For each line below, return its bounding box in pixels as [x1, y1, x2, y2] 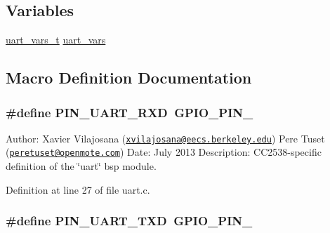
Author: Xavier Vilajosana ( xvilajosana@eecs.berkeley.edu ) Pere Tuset [6, 131, 325, 145]
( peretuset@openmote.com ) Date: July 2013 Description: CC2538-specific [6, 145, 322, 159]
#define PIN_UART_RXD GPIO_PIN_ [6, 103, 253, 121]
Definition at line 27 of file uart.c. [6, 182, 150, 197]
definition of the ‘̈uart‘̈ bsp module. [6, 159, 157, 173]
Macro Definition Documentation [6, 67, 252, 88]
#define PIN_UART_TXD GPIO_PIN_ [6, 212, 253, 229]
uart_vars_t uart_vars [6, 32, 106, 47]
